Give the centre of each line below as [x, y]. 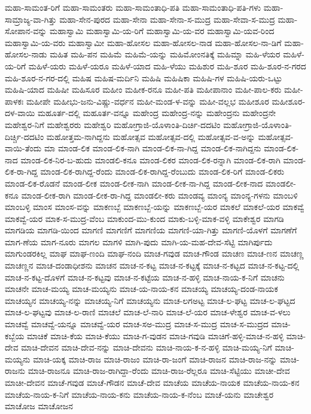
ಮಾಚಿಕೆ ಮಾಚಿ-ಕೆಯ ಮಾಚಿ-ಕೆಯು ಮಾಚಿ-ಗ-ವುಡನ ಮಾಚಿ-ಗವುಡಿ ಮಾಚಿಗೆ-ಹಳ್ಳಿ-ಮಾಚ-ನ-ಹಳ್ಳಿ [155, 335]
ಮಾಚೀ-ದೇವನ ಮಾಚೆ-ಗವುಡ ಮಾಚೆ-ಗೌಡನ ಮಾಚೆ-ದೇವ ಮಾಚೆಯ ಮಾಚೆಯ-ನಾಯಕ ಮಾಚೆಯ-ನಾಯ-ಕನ [152, 382]
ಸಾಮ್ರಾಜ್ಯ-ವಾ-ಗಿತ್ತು [31, 19]
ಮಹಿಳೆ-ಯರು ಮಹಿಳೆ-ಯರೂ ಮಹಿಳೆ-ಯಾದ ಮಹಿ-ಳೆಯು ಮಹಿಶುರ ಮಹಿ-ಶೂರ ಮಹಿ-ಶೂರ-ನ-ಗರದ [167, 66]
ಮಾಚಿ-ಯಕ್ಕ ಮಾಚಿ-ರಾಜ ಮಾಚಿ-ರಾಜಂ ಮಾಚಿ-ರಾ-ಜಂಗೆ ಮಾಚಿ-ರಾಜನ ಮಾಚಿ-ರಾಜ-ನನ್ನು [155, 359]
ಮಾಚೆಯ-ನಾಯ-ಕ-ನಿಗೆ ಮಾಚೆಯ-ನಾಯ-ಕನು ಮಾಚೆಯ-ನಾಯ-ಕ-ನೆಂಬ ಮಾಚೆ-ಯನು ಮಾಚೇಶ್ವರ [139, 394]
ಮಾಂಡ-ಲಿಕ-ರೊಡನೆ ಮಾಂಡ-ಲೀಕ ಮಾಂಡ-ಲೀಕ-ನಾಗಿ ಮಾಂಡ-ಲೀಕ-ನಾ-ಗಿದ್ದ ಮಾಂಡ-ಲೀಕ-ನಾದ [134, 183]
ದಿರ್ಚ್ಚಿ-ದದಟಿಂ [25, 136]
